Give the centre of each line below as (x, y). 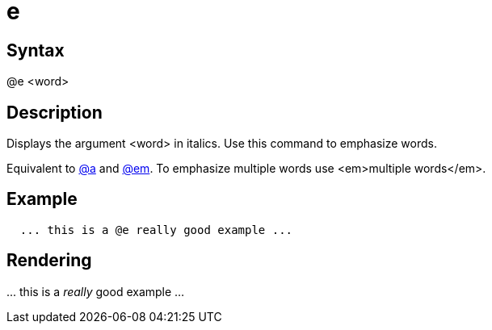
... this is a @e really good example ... (156, 230)
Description (55, 112)
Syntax (36, 50)
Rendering (49, 261)
